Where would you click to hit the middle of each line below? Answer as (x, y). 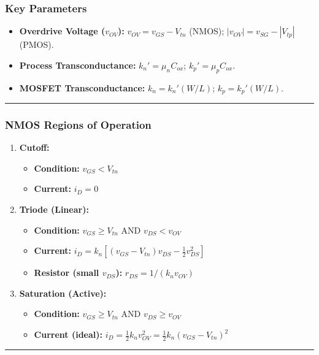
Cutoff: (34, 147)
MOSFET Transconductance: (82, 87)
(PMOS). (37, 44)
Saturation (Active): (63, 293)
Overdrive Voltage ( (62, 31)
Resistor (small (67, 273)
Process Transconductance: (78, 65)
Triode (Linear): (54, 209)
